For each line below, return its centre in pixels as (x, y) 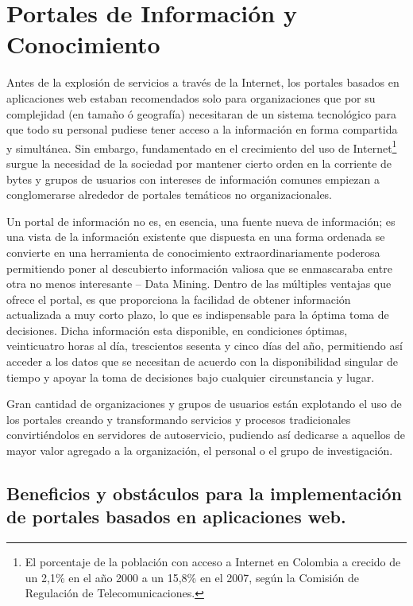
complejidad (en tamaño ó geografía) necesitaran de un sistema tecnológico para (202, 113)
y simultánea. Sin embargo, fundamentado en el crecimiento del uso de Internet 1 (202, 146)
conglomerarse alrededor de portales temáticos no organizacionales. (170, 194)
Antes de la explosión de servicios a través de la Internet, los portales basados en (203, 82)
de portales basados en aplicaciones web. (176, 517)
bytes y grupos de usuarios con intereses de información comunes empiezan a (193, 179)
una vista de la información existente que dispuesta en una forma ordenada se (196, 237)
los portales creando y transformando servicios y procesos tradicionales (179, 419)
